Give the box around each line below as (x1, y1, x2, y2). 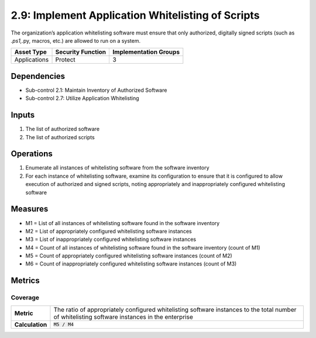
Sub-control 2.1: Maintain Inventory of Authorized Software (25, 87, 167, 94)
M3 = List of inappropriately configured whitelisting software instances (25, 236, 196, 243)
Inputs (11, 110, 35, 120)
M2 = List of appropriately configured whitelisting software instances (25, 227, 193, 234)
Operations (11, 149, 53, 159)
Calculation (14, 320, 47, 329)
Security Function (55, 48, 107, 56)
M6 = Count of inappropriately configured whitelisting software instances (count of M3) (25, 260, 237, 267)
